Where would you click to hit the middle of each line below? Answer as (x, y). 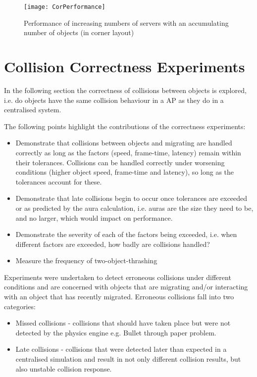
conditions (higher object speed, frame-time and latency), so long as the (125, 172)
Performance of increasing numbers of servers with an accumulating (126, 23)
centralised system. (33, 110)
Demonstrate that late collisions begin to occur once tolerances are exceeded (131, 198)
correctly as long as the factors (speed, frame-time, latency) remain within (128, 152)
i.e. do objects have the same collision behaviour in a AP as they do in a (114, 100)
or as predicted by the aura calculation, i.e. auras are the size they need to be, (134, 208)
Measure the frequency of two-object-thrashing (86, 260)
